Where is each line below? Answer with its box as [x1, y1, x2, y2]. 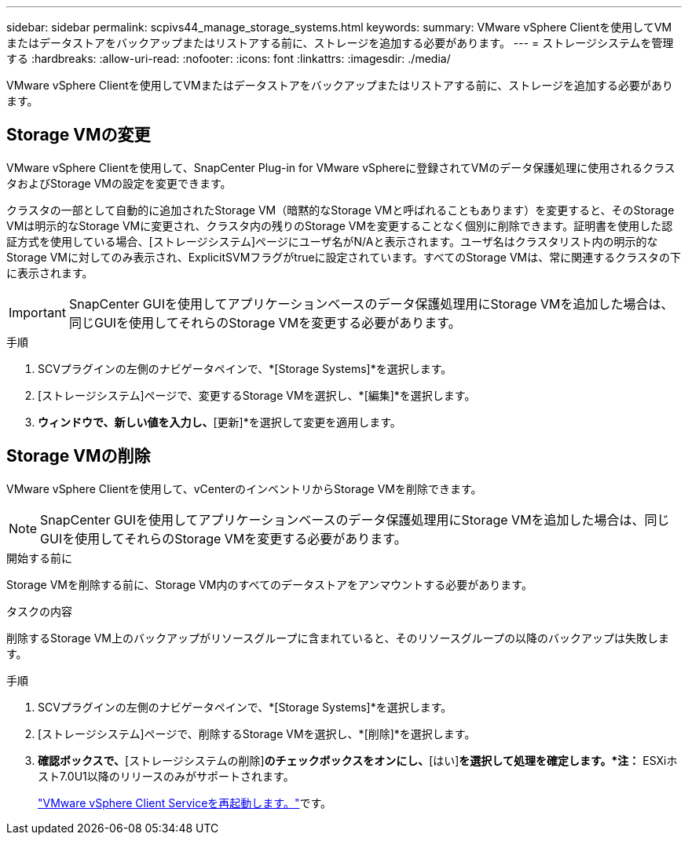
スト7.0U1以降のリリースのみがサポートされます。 [38, 769, 295, 783]
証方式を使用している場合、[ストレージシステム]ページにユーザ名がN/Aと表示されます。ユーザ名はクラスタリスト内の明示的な [6, 234, 658, 248]
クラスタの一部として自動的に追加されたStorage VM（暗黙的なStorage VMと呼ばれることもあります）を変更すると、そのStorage [6, 203, 675, 217]
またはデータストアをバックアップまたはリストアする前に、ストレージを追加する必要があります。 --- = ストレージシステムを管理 [6, 36, 674, 49]
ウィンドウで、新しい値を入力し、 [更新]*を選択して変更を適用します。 [38, 415, 401, 429]
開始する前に [6, 550, 72, 565]
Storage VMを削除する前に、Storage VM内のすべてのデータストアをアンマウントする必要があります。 [6, 577, 532, 591]
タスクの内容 [6, 604, 72, 618]
